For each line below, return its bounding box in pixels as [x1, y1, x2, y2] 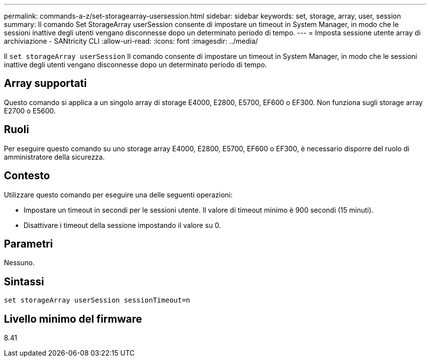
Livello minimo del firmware [4, 312, 142, 325]
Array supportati [4, 77, 87, 90]
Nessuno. [4, 258, 35, 267]
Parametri [4, 237, 53, 250]
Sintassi [4, 275, 44, 288]
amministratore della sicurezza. [4, 152, 105, 161]
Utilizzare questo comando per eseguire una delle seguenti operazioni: [4, 190, 233, 199]
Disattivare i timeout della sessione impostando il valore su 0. [24, 221, 221, 229]
